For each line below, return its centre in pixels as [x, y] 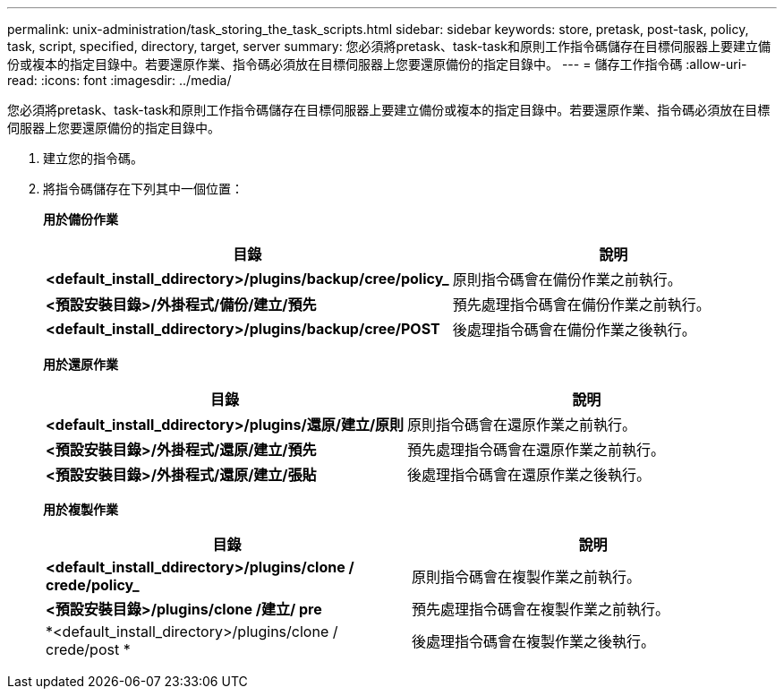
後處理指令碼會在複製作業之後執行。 [534, 641]
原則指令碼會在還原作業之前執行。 [522, 425]
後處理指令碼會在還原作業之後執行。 [529, 475]
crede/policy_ [93, 585]
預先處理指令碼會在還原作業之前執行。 [537, 450]
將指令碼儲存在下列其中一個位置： [143, 189]
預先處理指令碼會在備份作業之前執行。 [581, 305]
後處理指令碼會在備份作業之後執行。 [574, 330]
